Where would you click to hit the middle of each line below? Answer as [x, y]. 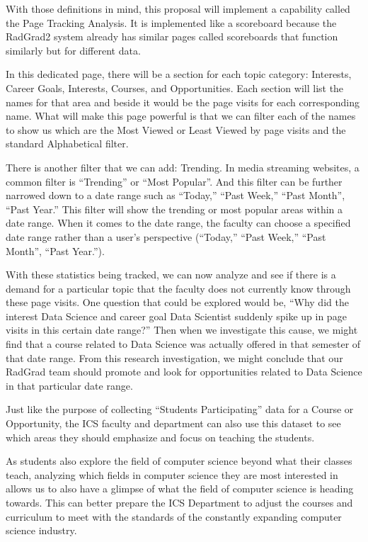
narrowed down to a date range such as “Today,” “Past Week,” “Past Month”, [176, 195]
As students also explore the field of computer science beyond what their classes [179, 461]
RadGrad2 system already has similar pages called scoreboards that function [172, 36]
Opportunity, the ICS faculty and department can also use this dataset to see [173, 423]
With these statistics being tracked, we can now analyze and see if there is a [171, 275]
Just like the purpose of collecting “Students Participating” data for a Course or [180, 409]
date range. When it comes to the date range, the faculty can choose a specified [178, 223]
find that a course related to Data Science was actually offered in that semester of [183, 344]
